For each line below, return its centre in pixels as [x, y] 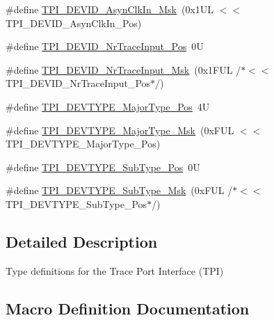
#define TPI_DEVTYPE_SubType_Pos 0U [103, 167]
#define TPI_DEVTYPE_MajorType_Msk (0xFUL [120, 130]
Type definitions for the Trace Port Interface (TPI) [115, 270]
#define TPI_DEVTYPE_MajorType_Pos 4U [108, 106]
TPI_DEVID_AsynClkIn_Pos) [74, 23]
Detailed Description [82, 241]
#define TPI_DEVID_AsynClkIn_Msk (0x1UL [110, 9]
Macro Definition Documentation [128, 308]
